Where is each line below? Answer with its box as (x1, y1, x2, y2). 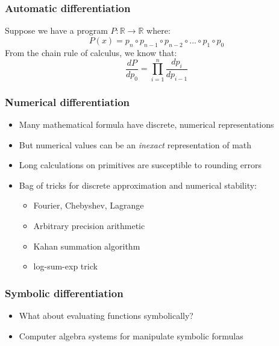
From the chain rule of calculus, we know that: (5, 46, 177, 58)
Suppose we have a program (5, 24, 108, 37)
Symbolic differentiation (5, 285, 124, 300)
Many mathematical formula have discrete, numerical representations (19, 118, 274, 130)
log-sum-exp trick (33, 260, 98, 272)
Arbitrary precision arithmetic (33, 219, 145, 231)
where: (146, 24, 171, 37)
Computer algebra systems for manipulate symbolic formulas (19, 329, 243, 342)
